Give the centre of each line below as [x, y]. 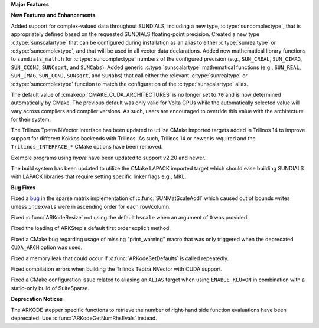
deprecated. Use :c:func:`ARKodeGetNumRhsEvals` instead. [84, 318]
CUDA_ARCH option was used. [47, 247]
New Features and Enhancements [53, 15]
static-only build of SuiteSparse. [50, 288]
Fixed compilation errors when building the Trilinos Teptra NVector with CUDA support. [117, 269]
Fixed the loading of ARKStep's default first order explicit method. [91, 228]
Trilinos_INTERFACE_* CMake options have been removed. [87, 147]
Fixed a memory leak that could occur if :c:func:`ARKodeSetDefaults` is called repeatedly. [120, 258]
